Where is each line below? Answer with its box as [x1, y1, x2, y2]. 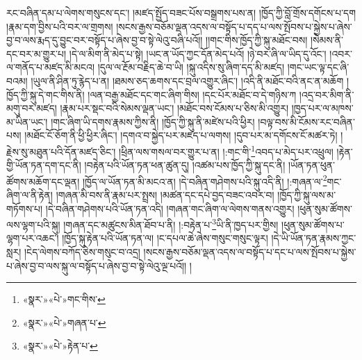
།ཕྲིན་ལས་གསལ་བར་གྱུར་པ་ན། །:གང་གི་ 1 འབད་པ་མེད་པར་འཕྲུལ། [119, 142, 334, 158]
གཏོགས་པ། [6, 201, 43, 215]
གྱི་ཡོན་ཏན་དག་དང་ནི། [6, 158, 81, 172]
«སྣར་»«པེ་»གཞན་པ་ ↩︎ [22, 315, 106, 329]
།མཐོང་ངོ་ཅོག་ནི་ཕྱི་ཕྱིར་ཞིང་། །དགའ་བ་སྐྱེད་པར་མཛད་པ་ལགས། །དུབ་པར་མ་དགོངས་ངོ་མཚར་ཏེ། [24, 128, 338, 142]
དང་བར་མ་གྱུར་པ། [6, 46, 67, 60]
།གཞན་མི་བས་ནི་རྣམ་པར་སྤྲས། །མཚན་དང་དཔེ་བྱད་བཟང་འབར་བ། [56, 188, 274, 202]
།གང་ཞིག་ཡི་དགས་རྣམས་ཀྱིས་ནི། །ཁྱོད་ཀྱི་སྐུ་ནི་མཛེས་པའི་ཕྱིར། [51, 114, 255, 129]
